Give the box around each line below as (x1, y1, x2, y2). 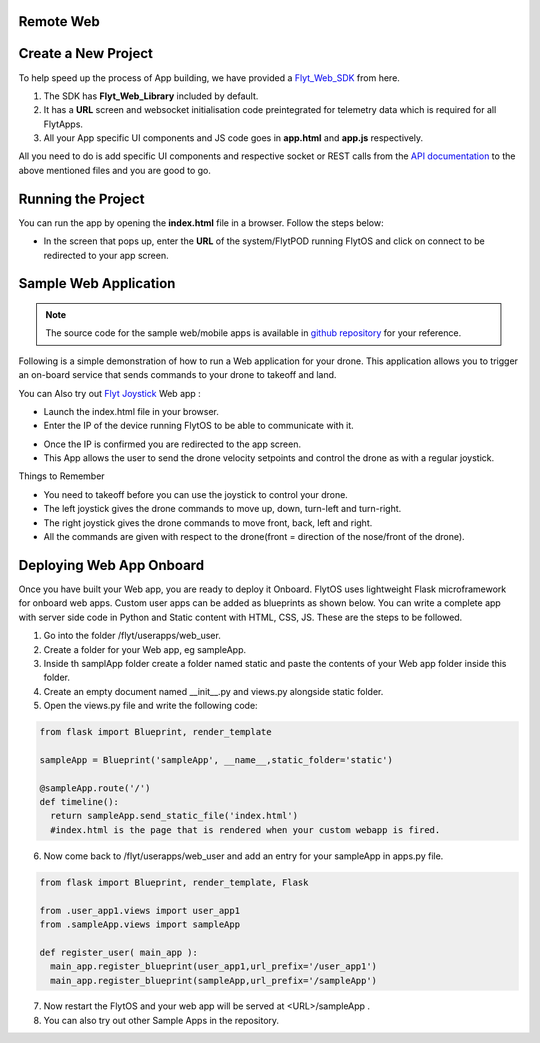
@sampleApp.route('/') (39, 782, 151, 794)
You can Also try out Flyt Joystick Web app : (18, 387, 202, 399)
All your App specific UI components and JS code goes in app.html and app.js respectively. (43, 132, 424, 144)
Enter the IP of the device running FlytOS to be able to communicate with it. (43, 420, 354, 432)
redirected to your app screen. (43, 249, 169, 261)
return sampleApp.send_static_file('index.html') (50, 810, 299, 822)
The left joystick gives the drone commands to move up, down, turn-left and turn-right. (43, 503, 402, 515)
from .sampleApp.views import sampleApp (39, 918, 240, 930)
